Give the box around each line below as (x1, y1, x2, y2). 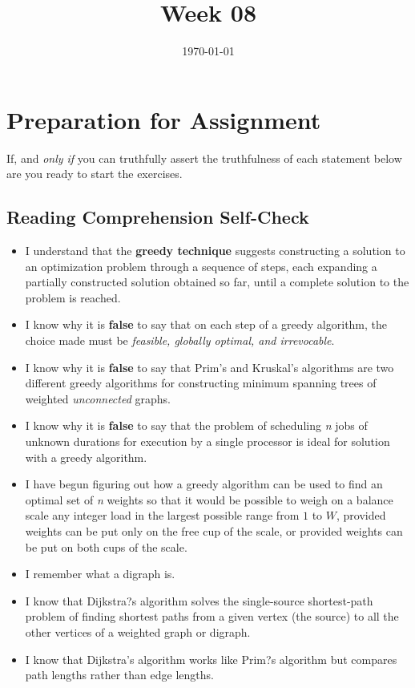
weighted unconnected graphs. (25, 390, 171, 407)
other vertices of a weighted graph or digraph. (25, 623, 251, 640)
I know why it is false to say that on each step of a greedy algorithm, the (25, 316, 388, 333)
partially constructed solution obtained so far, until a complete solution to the (25, 273, 409, 290)
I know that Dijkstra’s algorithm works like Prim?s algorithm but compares (25, 650, 397, 667)
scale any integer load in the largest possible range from (25, 507, 300, 524)
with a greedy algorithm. (25, 448, 147, 465)
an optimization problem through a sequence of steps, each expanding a (25, 257, 377, 274)
